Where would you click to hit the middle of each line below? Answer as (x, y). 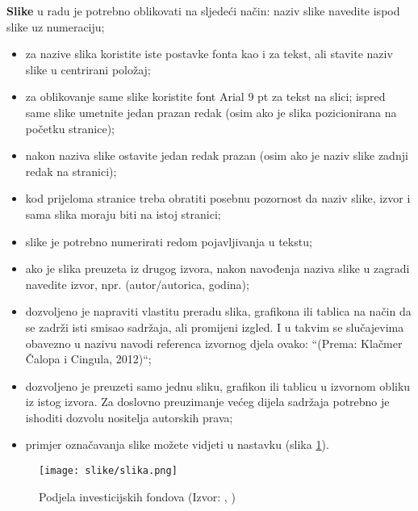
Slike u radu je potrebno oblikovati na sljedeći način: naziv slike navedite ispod (203, 10)
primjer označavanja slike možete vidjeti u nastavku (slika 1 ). (177, 444)
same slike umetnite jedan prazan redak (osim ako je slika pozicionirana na (211, 112)
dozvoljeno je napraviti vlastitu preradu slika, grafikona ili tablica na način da (218, 311)
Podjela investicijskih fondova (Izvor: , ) (137, 496)
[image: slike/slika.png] (108, 471)
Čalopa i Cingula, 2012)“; (88, 359)
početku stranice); (70, 128)
